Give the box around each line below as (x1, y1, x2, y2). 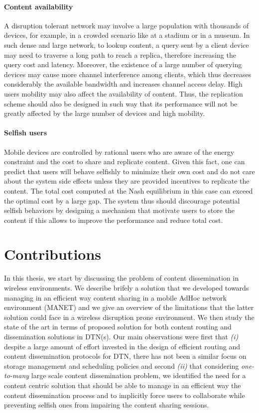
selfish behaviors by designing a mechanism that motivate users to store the (4, 205, 235, 215)
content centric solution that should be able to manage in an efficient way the (4, 380, 241, 390)
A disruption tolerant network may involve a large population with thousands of (4, 20, 249, 30)
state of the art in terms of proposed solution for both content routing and (4, 321, 232, 332)
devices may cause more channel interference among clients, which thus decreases (4, 69, 252, 79)
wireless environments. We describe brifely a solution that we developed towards (4, 283, 249, 293)
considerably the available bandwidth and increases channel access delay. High (4, 79, 243, 89)
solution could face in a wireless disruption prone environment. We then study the (4, 311, 255, 322)
